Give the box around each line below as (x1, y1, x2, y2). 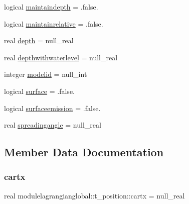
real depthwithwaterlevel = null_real (4, 52, 118, 62)
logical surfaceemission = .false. (4, 103, 101, 113)
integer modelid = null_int (4, 69, 87, 79)
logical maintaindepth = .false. (4, 2, 98, 12)
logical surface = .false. (4, 85, 75, 96)
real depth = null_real (4, 35, 74, 46)
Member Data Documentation (4, 144, 164, 160)
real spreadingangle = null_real (4, 120, 101, 130)
